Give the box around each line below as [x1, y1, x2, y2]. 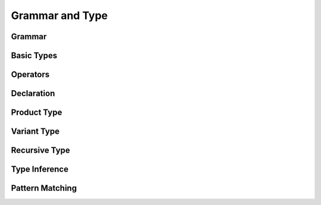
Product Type [11, 108, 62, 118]
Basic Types [11, 51, 58, 61]
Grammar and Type [11, 9, 108, 22]
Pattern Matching [11, 183, 77, 193]
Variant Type [11, 127, 59, 137]
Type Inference [11, 164, 68, 175]
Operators [11, 70, 50, 80]
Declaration [11, 89, 55, 99]
